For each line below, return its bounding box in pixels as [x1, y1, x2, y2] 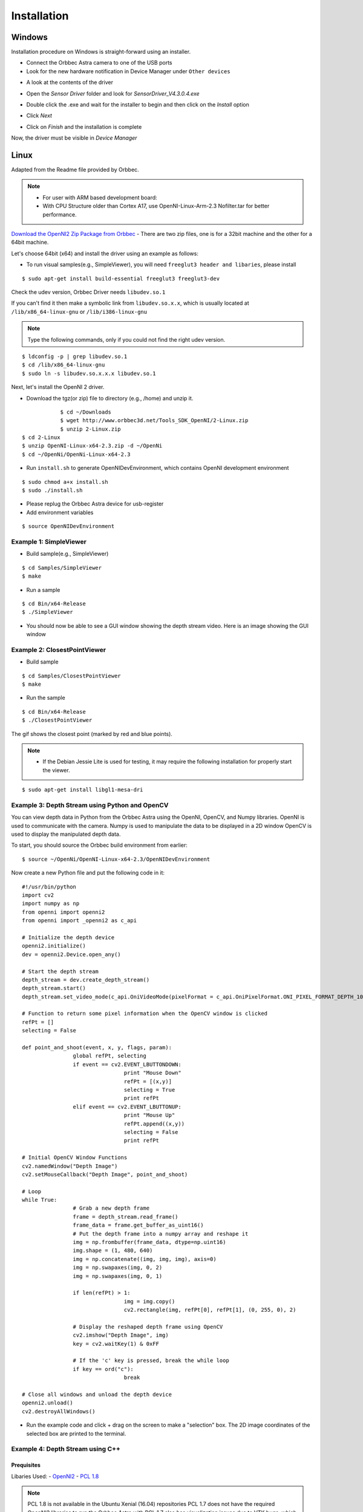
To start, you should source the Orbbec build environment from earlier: [11, 841, 188, 849]
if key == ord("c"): [73, 1366, 134, 1372]
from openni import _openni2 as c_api [22, 917, 137, 924]
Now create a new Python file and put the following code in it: [11, 869, 165, 876]
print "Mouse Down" [123, 1069, 181, 1077]
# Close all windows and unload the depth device [22, 1391, 172, 1398]
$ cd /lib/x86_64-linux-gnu [22, 362, 105, 368]
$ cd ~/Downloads [60, 408, 112, 415]
